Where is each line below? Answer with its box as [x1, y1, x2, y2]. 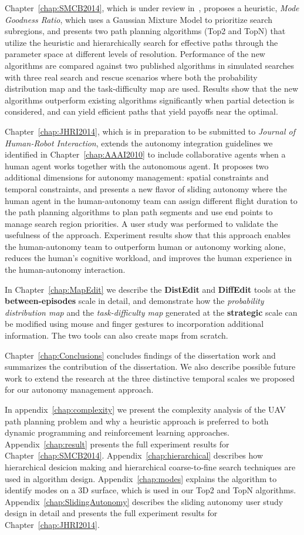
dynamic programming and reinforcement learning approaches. [5, 426, 230, 439]
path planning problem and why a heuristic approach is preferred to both [5, 414, 269, 427]
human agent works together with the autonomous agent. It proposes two [5, 159, 269, 172]
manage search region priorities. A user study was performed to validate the [5, 217, 278, 229]
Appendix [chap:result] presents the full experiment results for [5, 437, 229, 450]
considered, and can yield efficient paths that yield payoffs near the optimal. [5, 105, 278, 118]
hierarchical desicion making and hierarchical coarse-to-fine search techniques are [5, 460, 296, 473]
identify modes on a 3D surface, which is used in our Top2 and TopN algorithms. [5, 484, 296, 496]
